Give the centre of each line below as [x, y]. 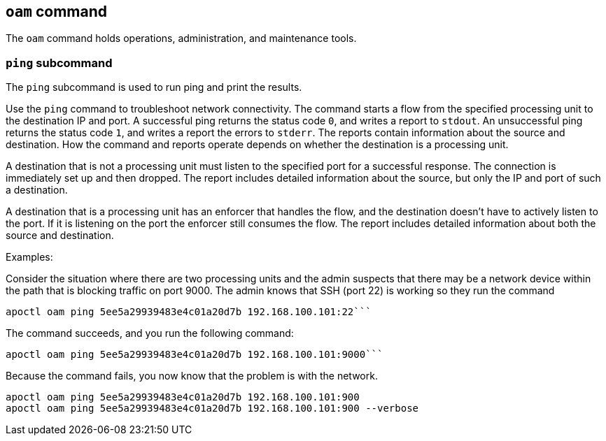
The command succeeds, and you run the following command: [150, 333]
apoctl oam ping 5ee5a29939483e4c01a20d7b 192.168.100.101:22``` [189, 312]
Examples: [29, 257]
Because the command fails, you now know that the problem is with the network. [192, 376]
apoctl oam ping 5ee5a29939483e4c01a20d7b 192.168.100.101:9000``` [195, 355]
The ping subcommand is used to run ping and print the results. [154, 87]
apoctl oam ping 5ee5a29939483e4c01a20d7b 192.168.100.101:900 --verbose [212, 409]
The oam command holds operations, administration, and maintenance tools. [181, 38]
